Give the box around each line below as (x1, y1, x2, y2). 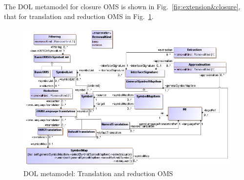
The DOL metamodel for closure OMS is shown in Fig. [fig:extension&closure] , (4, 1, 241, 11)
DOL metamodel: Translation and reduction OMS (23, 168, 173, 178)
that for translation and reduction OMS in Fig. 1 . (4, 11, 154, 21)
